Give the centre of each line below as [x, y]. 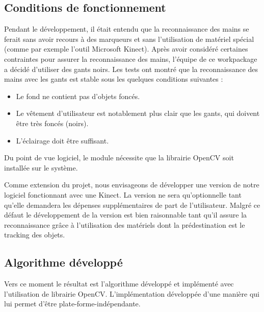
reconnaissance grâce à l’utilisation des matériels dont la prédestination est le [125, 224]
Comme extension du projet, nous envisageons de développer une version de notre [132, 185]
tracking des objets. [35, 235]
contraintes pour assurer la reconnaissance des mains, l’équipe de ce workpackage [131, 58]
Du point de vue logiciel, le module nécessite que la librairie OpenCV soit [119, 158]
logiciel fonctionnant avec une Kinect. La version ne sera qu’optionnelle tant [123, 194]
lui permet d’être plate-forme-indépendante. [72, 304]
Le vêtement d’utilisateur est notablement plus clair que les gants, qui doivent [138, 113]
